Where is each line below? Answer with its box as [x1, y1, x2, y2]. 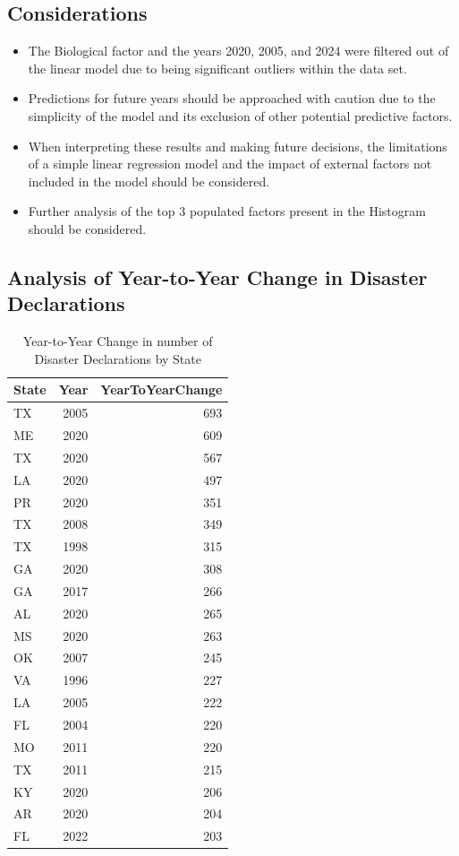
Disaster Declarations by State [34, 349, 201, 367]
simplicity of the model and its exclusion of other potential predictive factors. [28, 106, 453, 125]
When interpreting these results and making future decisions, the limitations [28, 136, 447, 155]
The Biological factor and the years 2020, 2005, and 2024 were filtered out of [28, 41, 449, 60]
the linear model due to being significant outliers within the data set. [28, 58, 407, 77]
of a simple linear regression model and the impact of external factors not [28, 154, 432, 173]
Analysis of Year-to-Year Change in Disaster [7, 263, 428, 290]
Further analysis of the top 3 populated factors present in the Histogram [28, 202, 426, 220]
